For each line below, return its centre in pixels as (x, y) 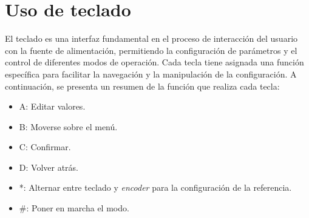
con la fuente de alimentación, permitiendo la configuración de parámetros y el (151, 50)
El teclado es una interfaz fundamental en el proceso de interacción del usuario (151, 38)
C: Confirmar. (45, 147)
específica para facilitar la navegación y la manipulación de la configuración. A (151, 74)
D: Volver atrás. (49, 167)
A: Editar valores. (52, 106)
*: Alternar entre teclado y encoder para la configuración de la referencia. (155, 187)
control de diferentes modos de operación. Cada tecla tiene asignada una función (154, 62)
